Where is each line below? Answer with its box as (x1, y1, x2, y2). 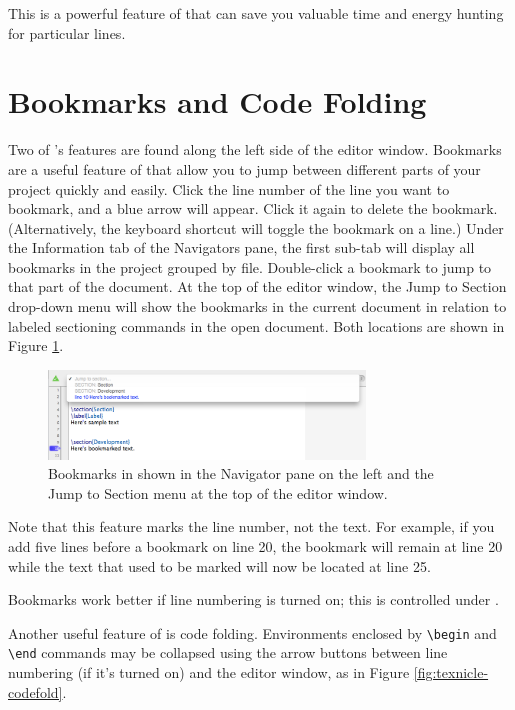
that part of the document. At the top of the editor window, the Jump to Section (8, 276, 507, 297)
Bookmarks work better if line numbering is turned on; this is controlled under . (8, 589, 499, 610)
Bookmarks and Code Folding (8, 81, 427, 122)
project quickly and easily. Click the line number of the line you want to (8, 178, 450, 199)
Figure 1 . (8, 335, 64, 356)
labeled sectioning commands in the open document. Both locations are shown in (8, 315, 505, 336)
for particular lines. (8, 22, 126, 43)
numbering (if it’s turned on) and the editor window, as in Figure (8, 662, 410, 683)
